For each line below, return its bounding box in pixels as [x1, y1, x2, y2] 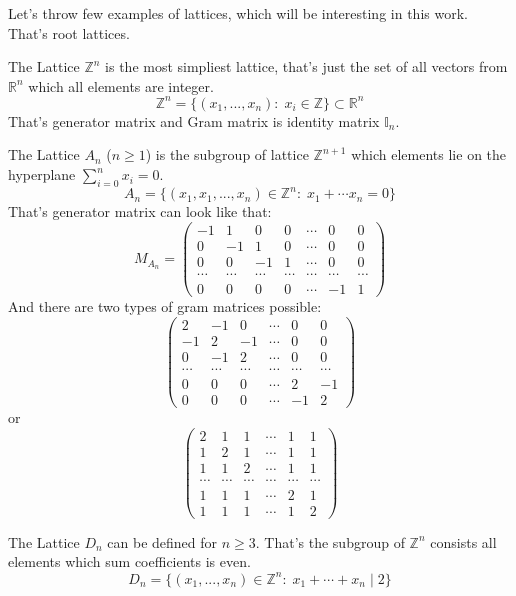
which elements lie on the [351, 144, 507, 165]
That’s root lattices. [8, 22, 130, 43]
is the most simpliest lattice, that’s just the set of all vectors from [105, 56, 508, 77]
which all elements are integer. [28, 75, 214, 96]
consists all [430, 531, 497, 552]
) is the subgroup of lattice [145, 144, 309, 165]
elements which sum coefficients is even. [8, 551, 251, 572]
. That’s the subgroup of [255, 531, 405, 552]
